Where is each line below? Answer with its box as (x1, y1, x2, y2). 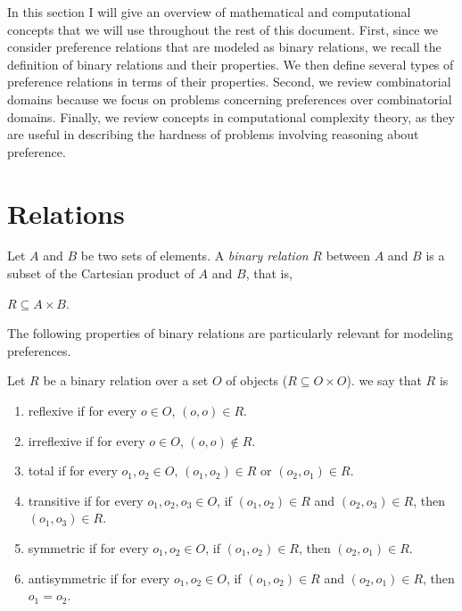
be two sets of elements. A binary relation (80, 246, 309, 265)
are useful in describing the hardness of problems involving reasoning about (7, 125, 419, 144)
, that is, (245, 264, 293, 283)
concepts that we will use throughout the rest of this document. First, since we (7, 20, 438, 38)
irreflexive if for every (28, 431, 145, 450)
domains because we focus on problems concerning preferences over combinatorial (7, 89, 452, 108)
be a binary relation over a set (43, 371, 209, 390)
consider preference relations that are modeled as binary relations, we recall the (7, 37, 441, 56)
